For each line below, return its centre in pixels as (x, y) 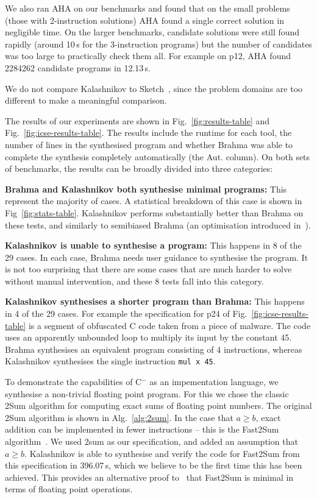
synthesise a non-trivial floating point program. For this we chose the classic (147, 393)
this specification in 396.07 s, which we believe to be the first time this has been (154, 465)
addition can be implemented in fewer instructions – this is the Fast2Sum (142, 429)
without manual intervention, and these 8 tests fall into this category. (134, 281)
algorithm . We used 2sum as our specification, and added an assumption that (151, 441)
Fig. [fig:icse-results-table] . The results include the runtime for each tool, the (148, 133)
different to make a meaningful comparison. (86, 100)
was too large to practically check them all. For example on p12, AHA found (148, 56)
